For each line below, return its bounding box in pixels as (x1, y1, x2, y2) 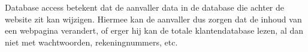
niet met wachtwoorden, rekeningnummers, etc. (5, 35, 178, 48)
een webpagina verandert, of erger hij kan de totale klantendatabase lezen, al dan (5, 24, 304, 37)
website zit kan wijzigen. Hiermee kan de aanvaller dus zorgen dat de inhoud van (5, 12, 302, 25)
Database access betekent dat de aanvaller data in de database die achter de (5, 1, 285, 13)
